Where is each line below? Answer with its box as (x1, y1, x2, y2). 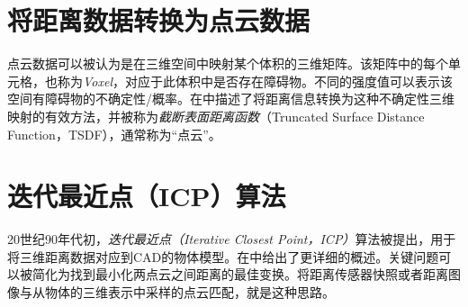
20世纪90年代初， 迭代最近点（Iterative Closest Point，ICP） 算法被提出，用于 (7, 230, 456, 248)
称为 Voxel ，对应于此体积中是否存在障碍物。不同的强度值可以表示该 (57, 71, 453, 90)
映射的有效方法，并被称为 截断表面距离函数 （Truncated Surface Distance (7, 106, 425, 125)
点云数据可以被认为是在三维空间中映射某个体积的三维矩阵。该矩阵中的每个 (7, 54, 448, 73)
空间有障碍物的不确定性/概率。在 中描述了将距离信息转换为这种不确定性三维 (7, 89, 454, 108)
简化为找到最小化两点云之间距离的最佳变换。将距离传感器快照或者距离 (31, 265, 448, 284)
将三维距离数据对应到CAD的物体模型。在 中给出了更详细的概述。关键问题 (7, 247, 439, 266)
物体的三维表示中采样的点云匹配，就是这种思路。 (44, 283, 335, 301)
